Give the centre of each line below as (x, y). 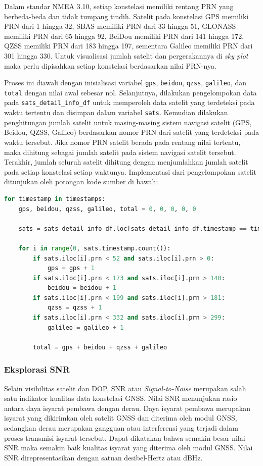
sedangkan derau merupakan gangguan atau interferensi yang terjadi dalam (121, 428)
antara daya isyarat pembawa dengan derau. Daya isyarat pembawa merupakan (127, 408)
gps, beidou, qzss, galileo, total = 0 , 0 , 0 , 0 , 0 (107, 209)
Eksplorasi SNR (37, 369)
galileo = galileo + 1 (85, 327)
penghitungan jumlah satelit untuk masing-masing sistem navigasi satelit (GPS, (128, 122)
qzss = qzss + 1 (75, 308)
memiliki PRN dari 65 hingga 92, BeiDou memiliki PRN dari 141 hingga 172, (124, 36)
